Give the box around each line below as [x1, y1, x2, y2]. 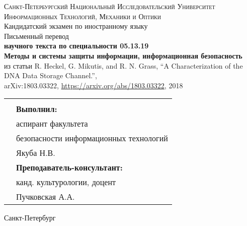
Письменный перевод [4, 30, 69, 41]
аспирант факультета [16, 118, 88, 130]
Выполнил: [16, 103, 57, 115]
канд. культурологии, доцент [16, 176, 116, 188]
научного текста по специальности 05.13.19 [4, 40, 149, 51]
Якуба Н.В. [16, 147, 55, 159]
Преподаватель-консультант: [16, 161, 123, 174]
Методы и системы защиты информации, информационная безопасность [4, 50, 242, 61]
